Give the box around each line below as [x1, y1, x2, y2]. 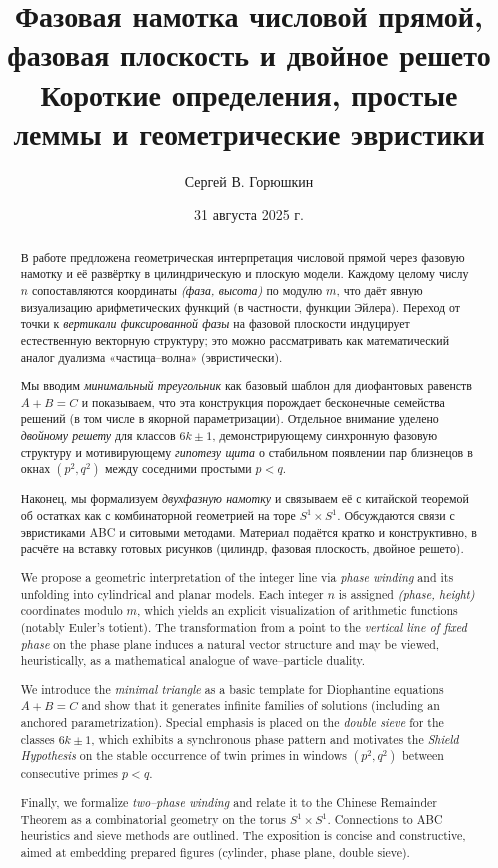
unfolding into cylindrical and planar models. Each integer [20, 585, 324, 602]
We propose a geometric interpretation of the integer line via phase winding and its [20, 568, 454, 585]
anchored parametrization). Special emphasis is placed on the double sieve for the [20, 714, 444, 731]
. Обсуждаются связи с [337, 507, 455, 524]
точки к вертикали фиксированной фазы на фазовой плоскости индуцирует [20, 315, 410, 332]
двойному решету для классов [20, 427, 176, 444]
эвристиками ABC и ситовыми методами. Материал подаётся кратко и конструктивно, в [20, 523, 477, 540]
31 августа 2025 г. [194, 204, 304, 225]
